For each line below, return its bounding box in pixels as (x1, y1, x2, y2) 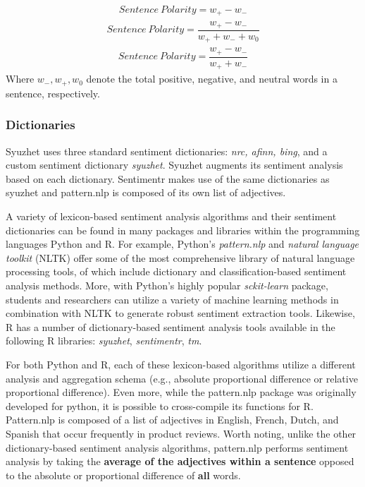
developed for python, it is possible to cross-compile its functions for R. (6, 398, 314, 413)
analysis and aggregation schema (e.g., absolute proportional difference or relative (6, 371, 358, 385)
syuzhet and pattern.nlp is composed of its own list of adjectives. (6, 185, 286, 200)
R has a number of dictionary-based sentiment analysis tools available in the (6, 319, 335, 334)
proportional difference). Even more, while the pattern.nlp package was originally (6, 385, 357, 399)
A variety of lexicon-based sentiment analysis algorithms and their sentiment (6, 209, 337, 224)
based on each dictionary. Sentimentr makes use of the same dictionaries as (6, 171, 330, 186)
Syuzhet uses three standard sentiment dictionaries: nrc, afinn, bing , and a (6, 143, 328, 158)
